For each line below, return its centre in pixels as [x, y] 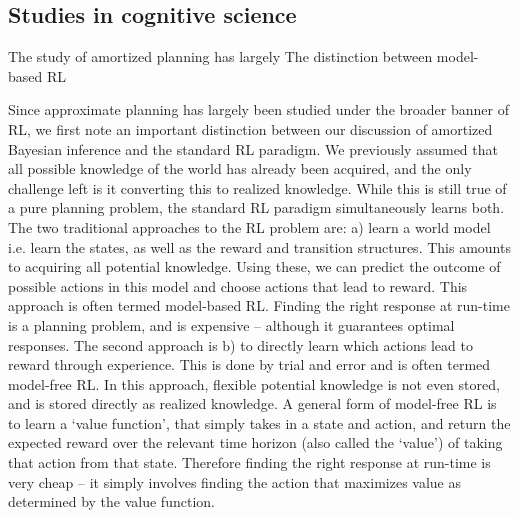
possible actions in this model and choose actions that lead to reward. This [238, 285]
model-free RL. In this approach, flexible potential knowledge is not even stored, [254, 383]
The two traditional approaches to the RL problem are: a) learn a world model [249, 226]
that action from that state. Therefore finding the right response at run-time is [249, 462]
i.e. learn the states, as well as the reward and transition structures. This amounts [259, 246]
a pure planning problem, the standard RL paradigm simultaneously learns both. [256, 207]
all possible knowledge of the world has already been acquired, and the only [240, 168]
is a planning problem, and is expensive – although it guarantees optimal [231, 324]
